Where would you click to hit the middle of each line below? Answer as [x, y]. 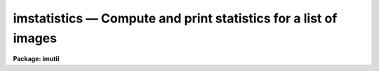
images [35, 38]
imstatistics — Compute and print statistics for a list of [175, 18]
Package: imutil [36, 59]
